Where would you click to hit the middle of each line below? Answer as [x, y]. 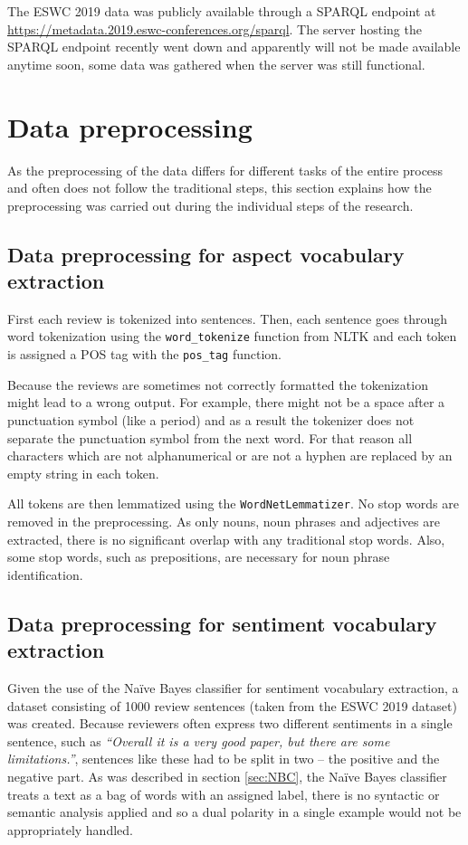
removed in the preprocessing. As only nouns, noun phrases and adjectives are [224, 521]
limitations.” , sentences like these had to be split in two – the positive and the [224, 759]
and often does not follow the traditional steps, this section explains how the [220, 188]
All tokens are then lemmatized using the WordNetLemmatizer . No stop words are [233, 503]
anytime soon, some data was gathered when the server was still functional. [216, 64]
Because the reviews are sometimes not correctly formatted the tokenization [218, 384]
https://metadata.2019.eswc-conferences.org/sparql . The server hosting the [215, 28]
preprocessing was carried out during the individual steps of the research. [210, 205]
